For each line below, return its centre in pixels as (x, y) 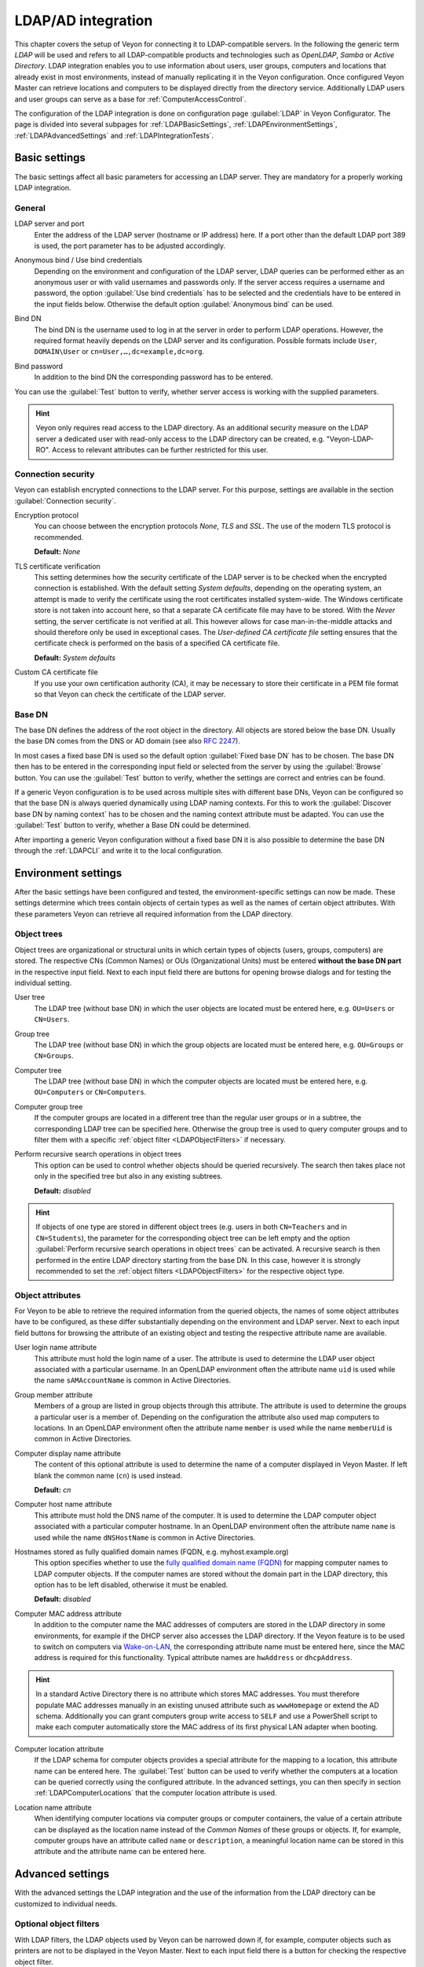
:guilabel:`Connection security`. (66, 500)
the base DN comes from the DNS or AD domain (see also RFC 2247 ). (128, 741)
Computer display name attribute (68, 1453)
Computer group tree (49, 1106)
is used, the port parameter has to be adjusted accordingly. (130, 245)
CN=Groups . (54, 1056)
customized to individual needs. (66, 1903)
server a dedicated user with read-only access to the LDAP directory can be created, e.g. (180, 439)
